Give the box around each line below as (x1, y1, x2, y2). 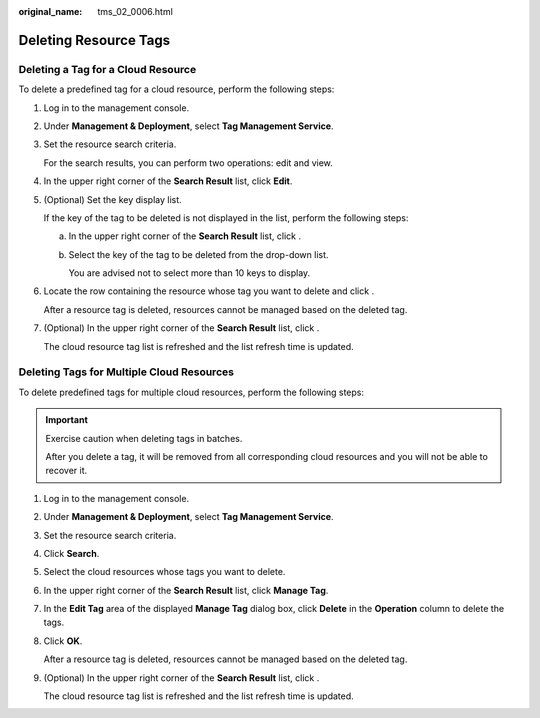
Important (45, 414, 89, 426)
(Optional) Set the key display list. (43, 193, 182, 205)
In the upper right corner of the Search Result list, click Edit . (43, 175, 293, 187)
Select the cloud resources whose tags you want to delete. (43, 566, 286, 578)
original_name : (18, 6, 83, 17)
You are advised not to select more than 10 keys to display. (68, 267, 311, 279)
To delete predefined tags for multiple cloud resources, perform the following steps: (18, 386, 365, 398)
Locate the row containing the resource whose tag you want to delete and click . (43, 285, 375, 297)
